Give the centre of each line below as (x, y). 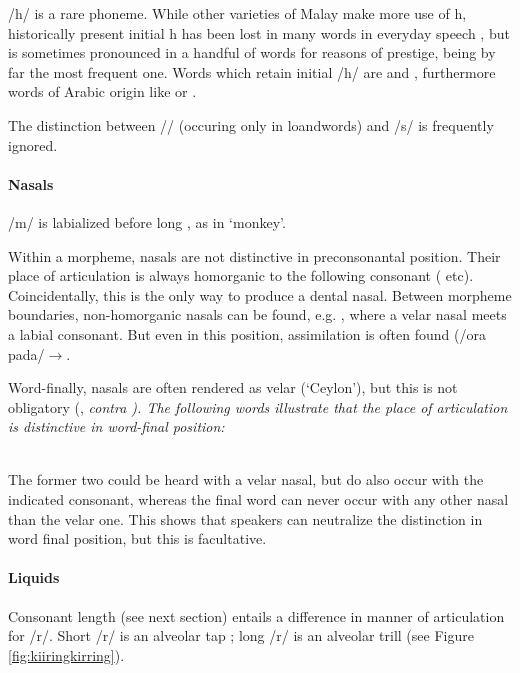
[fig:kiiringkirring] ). (66, 654)
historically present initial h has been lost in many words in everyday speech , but (259, 32)
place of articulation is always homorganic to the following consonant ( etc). (241, 275)
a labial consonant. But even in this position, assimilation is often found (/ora (247, 333)
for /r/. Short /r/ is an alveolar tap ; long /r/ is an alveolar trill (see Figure (241, 635)
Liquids (34, 577)
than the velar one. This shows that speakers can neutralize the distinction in (245, 518)
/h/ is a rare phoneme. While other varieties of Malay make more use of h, (237, 13)
